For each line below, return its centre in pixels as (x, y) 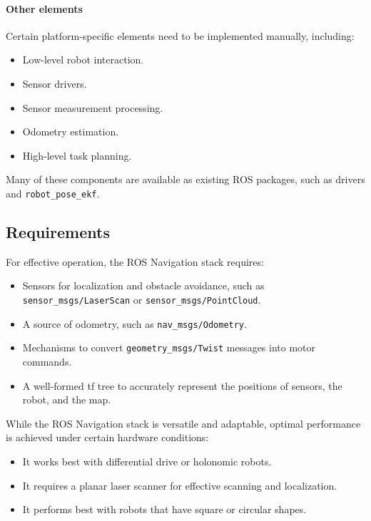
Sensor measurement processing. (93, 107)
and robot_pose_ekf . (53, 193)
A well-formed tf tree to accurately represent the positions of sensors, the (182, 385)
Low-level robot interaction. (83, 60)
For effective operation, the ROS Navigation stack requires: (135, 261)
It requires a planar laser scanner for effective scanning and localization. (180, 485)
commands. (47, 361)
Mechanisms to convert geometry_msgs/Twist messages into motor (169, 347)
